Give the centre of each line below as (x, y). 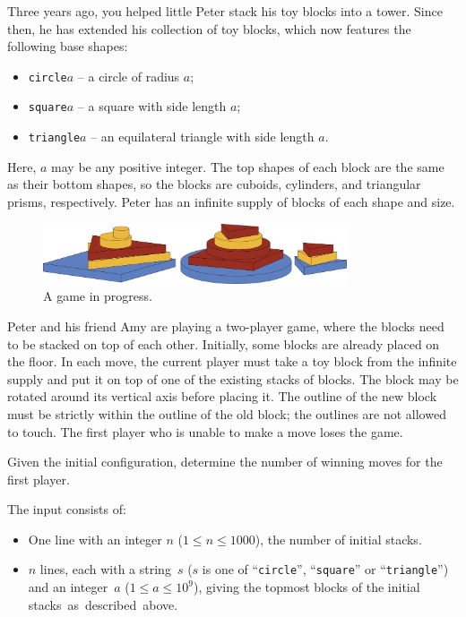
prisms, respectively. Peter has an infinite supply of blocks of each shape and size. (231, 201)
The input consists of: (67, 509)
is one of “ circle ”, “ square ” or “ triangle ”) (325, 569)
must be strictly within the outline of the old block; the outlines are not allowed (227, 413)
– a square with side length (152, 106)
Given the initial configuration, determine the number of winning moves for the (225, 462)
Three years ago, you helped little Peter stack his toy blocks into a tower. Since (225, 11)
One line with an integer (95, 539)
